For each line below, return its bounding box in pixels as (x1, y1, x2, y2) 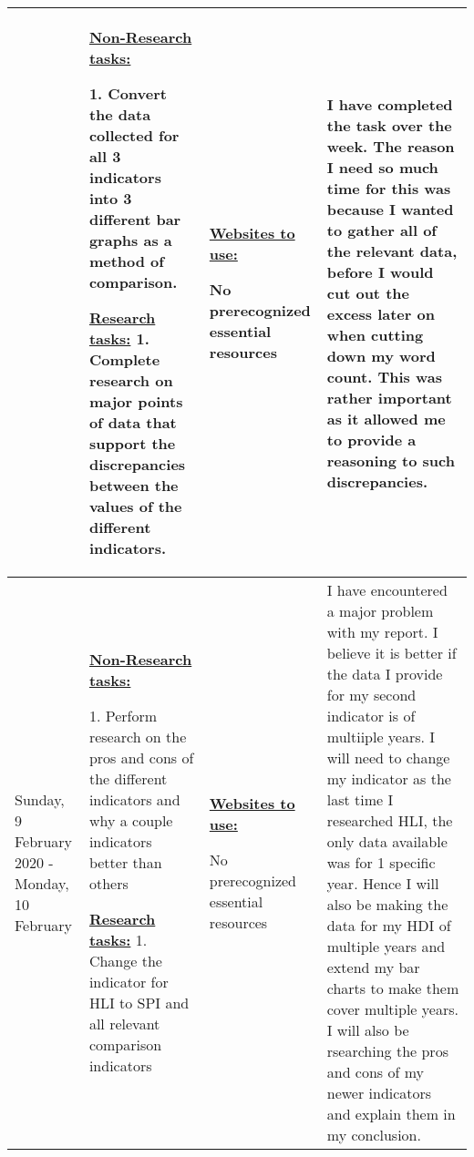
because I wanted (326, 198, 454, 220)
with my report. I (326, 621, 438, 642)
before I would (326, 261, 434, 282)
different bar (88, 209, 181, 230)
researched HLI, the (326, 810, 453, 831)
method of (88, 251, 164, 271)
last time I (326, 789, 394, 810)
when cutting (326, 323, 424, 345)
